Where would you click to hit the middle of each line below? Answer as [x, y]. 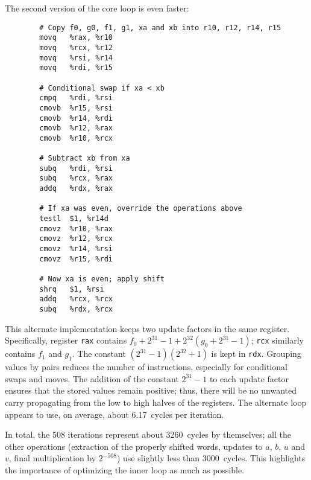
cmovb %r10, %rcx [76, 138]
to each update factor [249, 378]
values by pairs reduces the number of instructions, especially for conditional [146, 367]
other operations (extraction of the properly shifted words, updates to [134, 446]
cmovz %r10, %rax [76, 229]
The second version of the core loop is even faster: [97, 8]
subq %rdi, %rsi [76, 168]
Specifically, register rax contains [66, 340]
